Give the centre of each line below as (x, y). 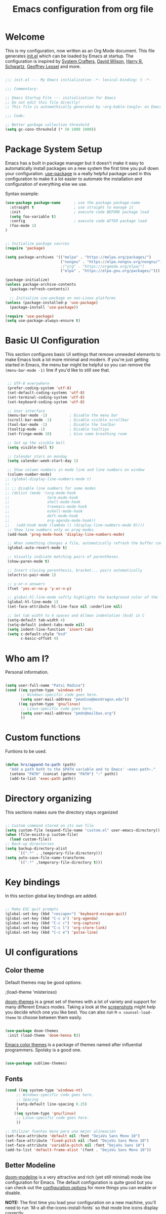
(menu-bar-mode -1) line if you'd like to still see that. (58, 370)
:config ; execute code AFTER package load (78, 221)
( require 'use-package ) (30, 316)
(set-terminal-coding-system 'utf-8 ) (46, 397)
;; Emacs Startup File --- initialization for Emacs (61, 98)
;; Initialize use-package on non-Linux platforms (63, 298)
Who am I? (27, 658)
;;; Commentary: (22, 89)
